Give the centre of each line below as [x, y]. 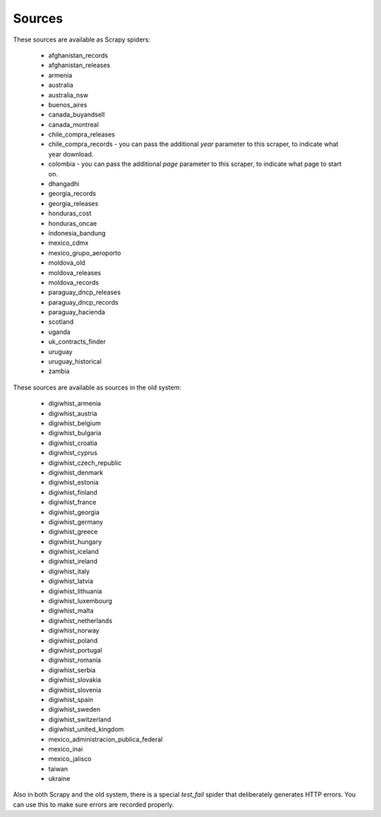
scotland [61, 322]
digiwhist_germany [76, 521]
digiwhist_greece [73, 532]
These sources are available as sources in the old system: [97, 387]
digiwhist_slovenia [75, 690]
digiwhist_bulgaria [75, 433]
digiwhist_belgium [75, 423]
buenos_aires [68, 104]
